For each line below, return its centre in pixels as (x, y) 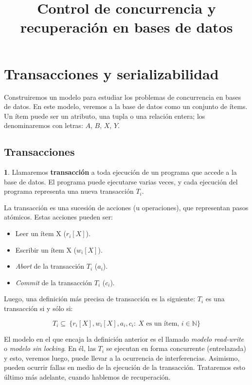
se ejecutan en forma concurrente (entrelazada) (176, 348)
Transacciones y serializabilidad (111, 73)
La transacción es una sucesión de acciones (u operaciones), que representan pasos (126, 207)
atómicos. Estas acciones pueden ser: (58, 217)
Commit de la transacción (54, 282)
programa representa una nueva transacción (69, 191)
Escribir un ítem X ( (46, 249)
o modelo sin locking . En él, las (50, 348)
